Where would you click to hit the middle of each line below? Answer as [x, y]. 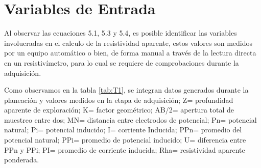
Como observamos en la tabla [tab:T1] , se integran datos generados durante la [126, 90]
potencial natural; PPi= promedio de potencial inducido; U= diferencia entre [125, 140]
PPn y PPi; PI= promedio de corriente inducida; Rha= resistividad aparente [125, 149]
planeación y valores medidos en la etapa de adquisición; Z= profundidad [119, 100]
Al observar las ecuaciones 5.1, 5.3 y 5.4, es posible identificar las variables [121, 33]
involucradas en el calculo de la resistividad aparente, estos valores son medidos [128, 43]
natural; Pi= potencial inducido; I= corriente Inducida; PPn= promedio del [123, 130]
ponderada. [22, 160]
